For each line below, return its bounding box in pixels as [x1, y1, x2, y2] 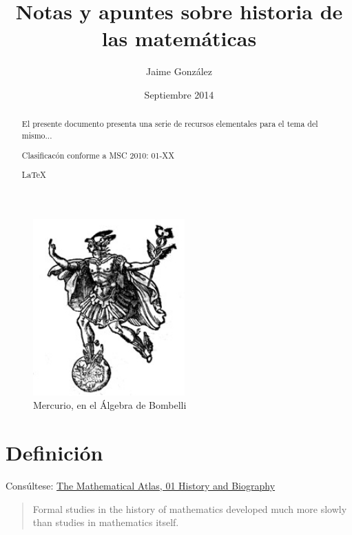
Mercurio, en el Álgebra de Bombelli [33, 398, 187, 412]
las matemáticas [101, 24, 257, 52]
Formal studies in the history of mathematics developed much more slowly [32, 501, 347, 516]
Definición [6, 438, 103, 467]
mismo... [21, 129, 52, 141]
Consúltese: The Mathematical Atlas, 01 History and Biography [6, 478, 276, 493]
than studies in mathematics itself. [32, 515, 179, 529]
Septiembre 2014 [144, 87, 214, 101]
